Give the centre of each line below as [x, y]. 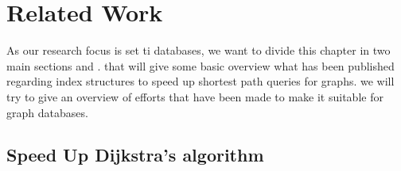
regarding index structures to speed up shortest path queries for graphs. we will [200, 81]
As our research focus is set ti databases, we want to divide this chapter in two [199, 50]
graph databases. [47, 112]
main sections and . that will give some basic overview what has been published [200, 65]
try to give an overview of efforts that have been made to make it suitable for [195, 96]
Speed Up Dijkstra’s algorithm [135, 155]
